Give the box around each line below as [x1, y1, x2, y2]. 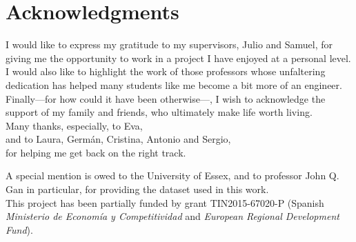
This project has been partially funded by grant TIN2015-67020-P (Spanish [6, 195, 324, 210]
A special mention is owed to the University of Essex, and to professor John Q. [6, 168, 339, 183]
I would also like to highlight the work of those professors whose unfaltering [6, 64, 326, 79]
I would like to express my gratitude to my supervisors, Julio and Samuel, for [6, 37, 333, 52]
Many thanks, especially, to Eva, [6, 118, 143, 132]
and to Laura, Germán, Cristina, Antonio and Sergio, [6, 132, 231, 146]
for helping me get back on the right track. [6, 145, 186, 159]
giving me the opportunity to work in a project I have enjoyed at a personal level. [6, 50, 351, 65]
